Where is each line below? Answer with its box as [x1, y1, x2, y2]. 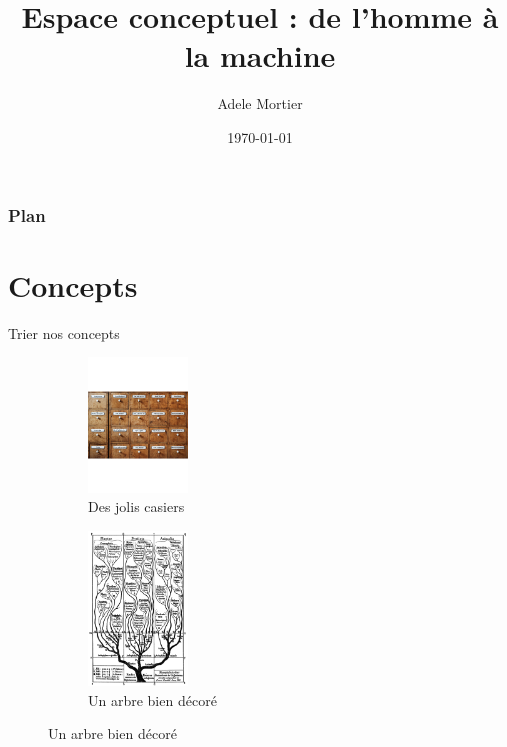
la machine [184, 35, 336, 76]
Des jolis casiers [88, 496, 185, 517]
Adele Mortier [217, 93, 303, 114]
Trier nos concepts [8, 322, 120, 343]
